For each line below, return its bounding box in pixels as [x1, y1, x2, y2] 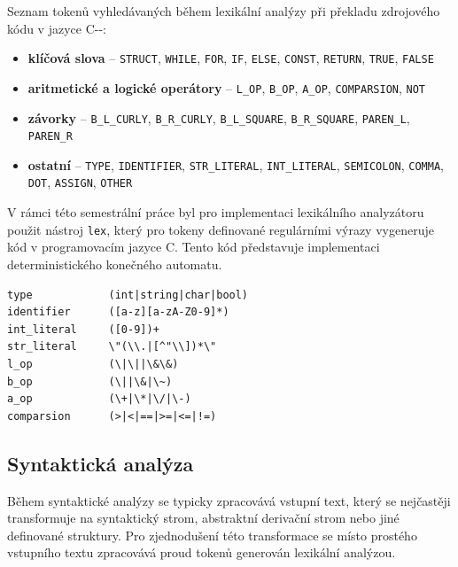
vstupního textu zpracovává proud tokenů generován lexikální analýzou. [7, 543, 396, 562]
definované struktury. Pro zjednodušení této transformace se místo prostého [7, 525, 417, 544]
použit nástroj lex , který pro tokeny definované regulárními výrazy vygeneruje [7, 220, 434, 238]
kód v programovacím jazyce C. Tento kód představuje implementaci [7, 237, 380, 256]
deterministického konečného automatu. [7, 254, 222, 273]
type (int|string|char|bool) [7, 288, 249, 301]
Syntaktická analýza [7, 449, 194, 477]
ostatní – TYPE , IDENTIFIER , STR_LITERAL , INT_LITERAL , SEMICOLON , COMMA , [27, 155, 444, 174]
